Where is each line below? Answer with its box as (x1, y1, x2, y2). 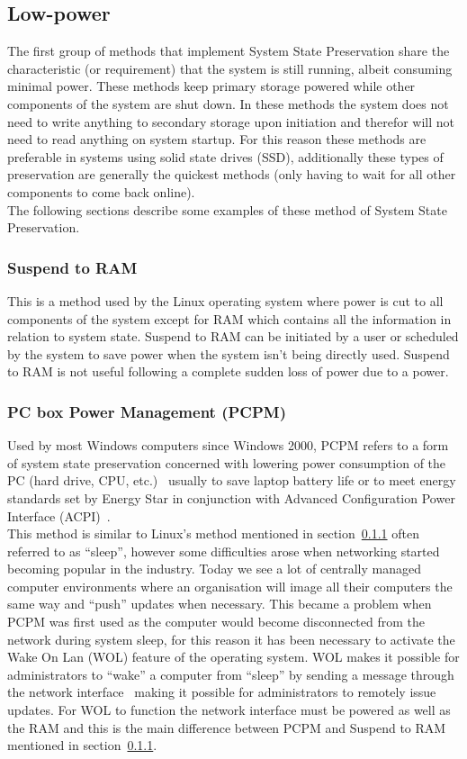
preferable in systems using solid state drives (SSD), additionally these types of (7, 147, 444, 166)
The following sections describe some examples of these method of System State (7, 200, 447, 219)
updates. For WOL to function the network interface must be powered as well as (7, 700, 451, 719)
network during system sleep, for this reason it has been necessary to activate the (7, 629, 455, 648)
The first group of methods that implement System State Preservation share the (7, 41, 450, 60)
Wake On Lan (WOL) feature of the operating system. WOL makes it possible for (7, 647, 460, 666)
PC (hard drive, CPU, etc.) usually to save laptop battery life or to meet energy (7, 471, 456, 490)
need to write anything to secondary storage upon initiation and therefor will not (7, 112, 455, 131)
